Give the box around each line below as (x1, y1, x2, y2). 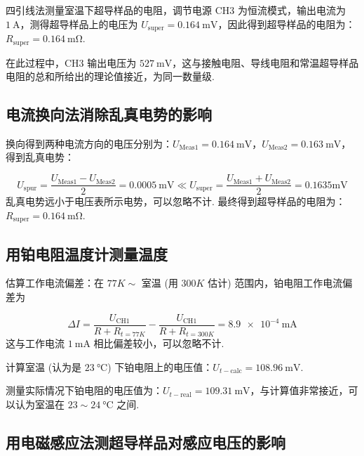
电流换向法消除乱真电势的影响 (6, 103, 212, 125)
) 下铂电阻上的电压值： (107, 359, 213, 374)
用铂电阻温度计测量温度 (6, 242, 168, 264)
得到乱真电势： (6, 150, 74, 164)
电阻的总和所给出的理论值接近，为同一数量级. (6, 69, 215, 84)
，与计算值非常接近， (250, 383, 349, 398)
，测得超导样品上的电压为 (20, 16, 138, 31)
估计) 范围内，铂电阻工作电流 (208, 275, 343, 290)
